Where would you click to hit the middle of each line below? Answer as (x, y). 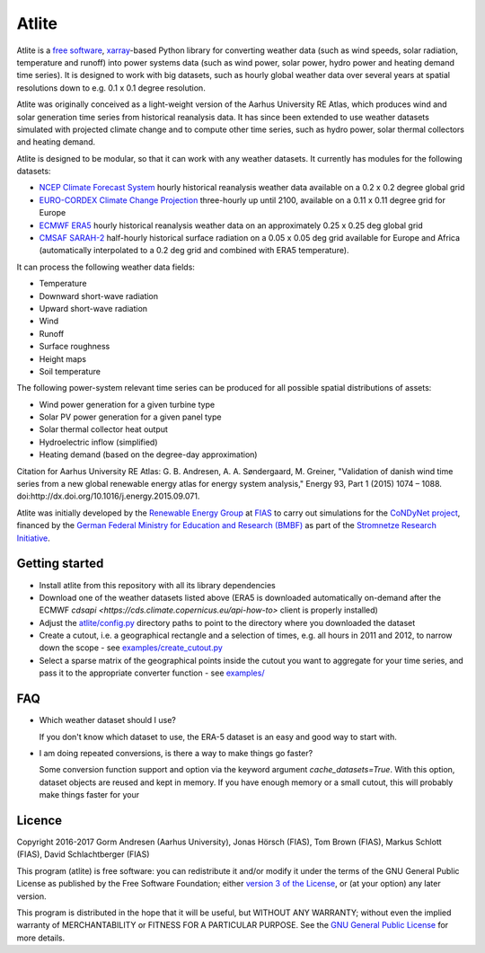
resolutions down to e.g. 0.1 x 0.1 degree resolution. (111, 88)
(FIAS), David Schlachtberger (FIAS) (83, 854)
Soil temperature (70, 371)
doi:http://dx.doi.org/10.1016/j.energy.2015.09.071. (108, 496)
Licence (40, 821)
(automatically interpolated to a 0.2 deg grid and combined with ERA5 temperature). (194, 251)
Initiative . (34, 538)
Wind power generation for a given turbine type (127, 404)
